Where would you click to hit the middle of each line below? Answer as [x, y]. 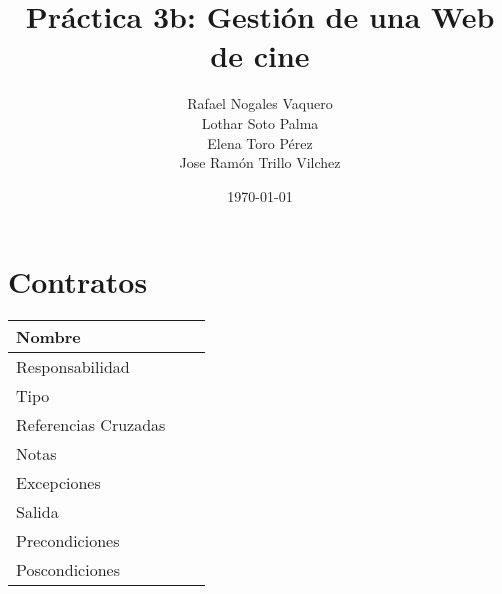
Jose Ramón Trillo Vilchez [260, 162]
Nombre [48, 337]
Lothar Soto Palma [260, 122]
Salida [37, 512]
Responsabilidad [73, 367]
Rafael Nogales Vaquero [260, 103]
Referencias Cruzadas [91, 425]
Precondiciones [68, 541]
